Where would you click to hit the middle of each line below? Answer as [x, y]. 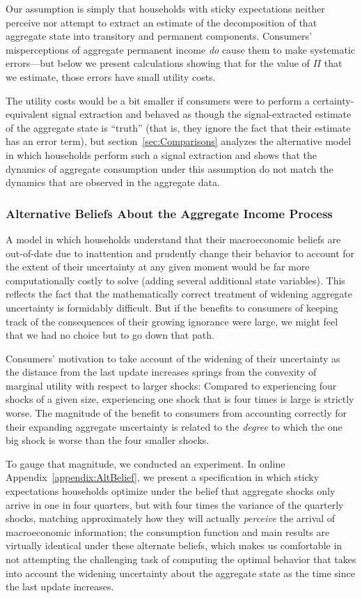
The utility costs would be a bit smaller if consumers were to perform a [158, 100]
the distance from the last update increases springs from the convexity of [161, 372]
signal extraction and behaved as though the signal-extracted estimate [202, 114]
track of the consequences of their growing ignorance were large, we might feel [172, 321]
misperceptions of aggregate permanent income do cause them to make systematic [181, 49]
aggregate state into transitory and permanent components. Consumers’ [159, 36]
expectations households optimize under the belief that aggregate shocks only [171, 491]
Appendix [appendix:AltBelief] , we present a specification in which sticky [163, 477]
